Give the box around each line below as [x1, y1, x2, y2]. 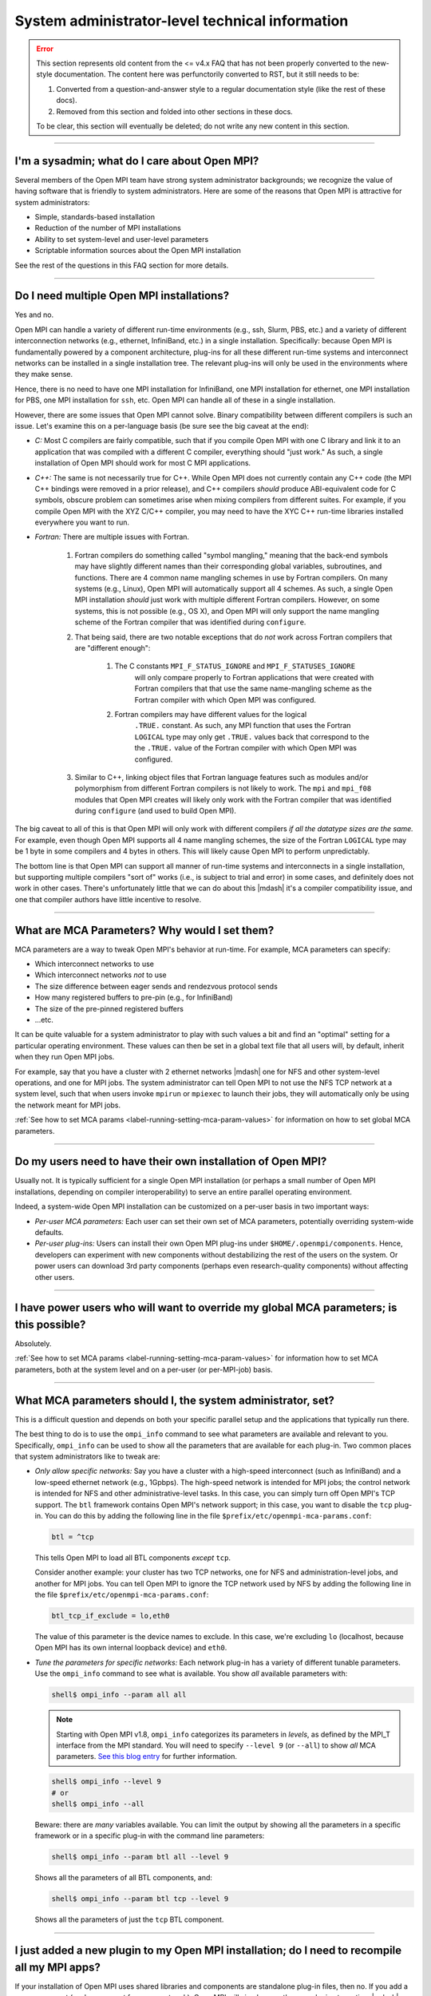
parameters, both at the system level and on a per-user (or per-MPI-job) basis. [14, 1364, 273, 1374]
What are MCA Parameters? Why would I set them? [14, 923, 275, 937]
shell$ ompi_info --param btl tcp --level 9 [51, 1895, 229, 1903]
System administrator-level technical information [14, 12, 349, 30]
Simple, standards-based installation [34, 212, 156, 221]
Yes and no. [14, 310, 54, 319]
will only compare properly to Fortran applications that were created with [134, 672, 374, 682]
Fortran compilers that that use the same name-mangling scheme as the [134, 683, 373, 694]
